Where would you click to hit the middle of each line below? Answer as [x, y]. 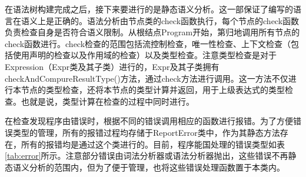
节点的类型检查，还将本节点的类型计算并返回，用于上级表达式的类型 [153, 90]
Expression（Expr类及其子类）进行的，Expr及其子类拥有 [112, 66]
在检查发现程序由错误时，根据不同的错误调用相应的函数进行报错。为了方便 [149, 121]
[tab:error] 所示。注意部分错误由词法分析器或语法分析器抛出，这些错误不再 [147, 156]
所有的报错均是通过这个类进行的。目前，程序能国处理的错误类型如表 [153, 144]
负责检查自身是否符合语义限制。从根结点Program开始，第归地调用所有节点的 [152, 32]
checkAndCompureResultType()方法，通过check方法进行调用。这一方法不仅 [147, 78]
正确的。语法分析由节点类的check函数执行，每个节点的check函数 [177, 20]
